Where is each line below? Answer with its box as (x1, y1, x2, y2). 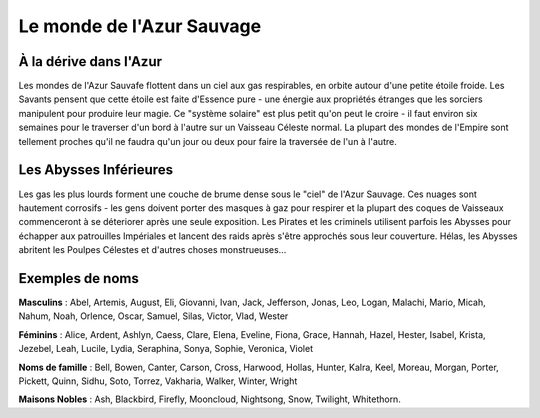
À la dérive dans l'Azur (18, 53, 163, 70)
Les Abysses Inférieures (18, 161, 174, 179)
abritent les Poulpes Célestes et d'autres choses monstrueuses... (18, 244, 287, 256)
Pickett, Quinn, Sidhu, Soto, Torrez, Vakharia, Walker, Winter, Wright (18, 375, 298, 387)
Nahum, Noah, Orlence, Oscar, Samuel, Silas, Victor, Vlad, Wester (18, 310, 289, 322)
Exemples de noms (18, 270, 139, 287)
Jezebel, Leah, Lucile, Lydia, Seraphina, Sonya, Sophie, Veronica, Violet (18, 343, 314, 355)
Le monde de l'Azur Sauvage (18, 15, 262, 37)
